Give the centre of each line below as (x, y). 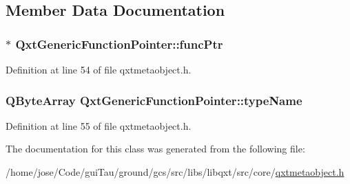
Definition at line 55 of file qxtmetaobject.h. (99, 125)
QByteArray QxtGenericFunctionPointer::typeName (154, 100)
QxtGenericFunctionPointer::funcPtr (119, 44)
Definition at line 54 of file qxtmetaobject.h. (99, 69)
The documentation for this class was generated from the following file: (155, 149)
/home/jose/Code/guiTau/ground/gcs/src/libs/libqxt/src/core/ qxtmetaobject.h (175, 172)
